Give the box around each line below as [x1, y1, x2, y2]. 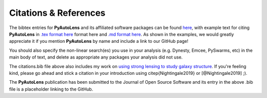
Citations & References [9, 7, 106, 18]
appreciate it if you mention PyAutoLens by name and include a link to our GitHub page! [9, 38, 189, 44]
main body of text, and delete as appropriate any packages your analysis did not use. [9, 54, 183, 60]
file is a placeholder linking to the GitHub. [9, 86, 93, 92]
